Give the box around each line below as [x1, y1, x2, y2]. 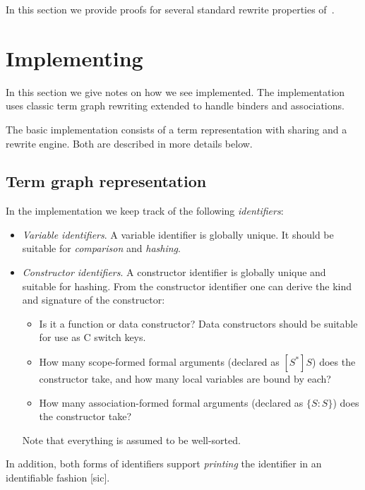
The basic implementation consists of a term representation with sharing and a [6, 121, 347, 136]
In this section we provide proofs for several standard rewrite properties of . [6, 2, 335, 16]
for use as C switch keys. [39, 330, 146, 345]
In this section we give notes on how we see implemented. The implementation [6, 84, 345, 99]
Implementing [6, 43, 143, 72]
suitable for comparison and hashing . [22, 241, 181, 256]
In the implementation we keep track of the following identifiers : [6, 203, 284, 218]
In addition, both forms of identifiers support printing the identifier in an [6, 456, 322, 471]
